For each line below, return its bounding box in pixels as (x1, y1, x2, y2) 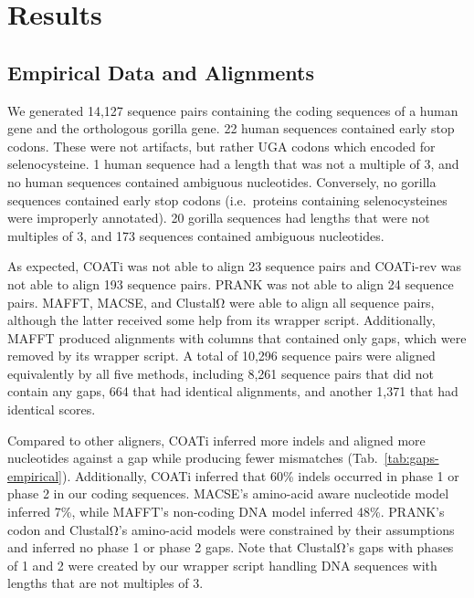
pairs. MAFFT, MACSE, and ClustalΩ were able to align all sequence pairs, (7, 292, 435, 311)
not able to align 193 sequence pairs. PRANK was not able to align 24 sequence (7, 274, 454, 293)
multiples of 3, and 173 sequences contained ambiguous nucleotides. (7, 226, 384, 245)
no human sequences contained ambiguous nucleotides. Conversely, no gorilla (7, 172, 437, 191)
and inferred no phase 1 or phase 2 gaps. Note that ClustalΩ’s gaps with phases (7, 538, 454, 557)
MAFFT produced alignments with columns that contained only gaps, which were (7, 328, 467, 347)
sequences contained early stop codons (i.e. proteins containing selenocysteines (7, 190, 448, 209)
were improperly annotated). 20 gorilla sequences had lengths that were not (7, 208, 430, 227)
